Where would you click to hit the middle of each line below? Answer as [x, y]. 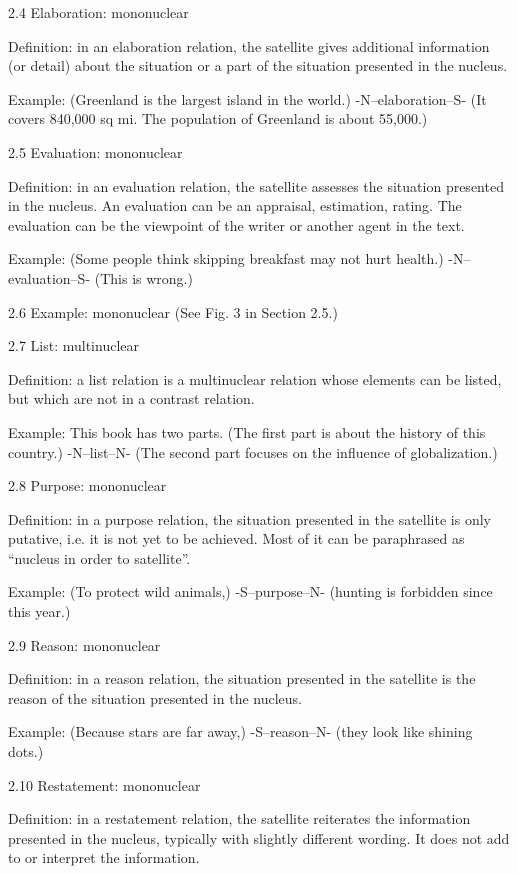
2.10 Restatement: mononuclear [104, 784]
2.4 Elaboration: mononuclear [98, 12]
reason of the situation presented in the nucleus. [155, 697]
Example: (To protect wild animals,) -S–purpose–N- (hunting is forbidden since [250, 591]
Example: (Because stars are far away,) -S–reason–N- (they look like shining [240, 731]
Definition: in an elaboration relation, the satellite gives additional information [249, 45]
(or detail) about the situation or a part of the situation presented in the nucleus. [258, 65]
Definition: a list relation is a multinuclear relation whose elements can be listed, [255, 378]
